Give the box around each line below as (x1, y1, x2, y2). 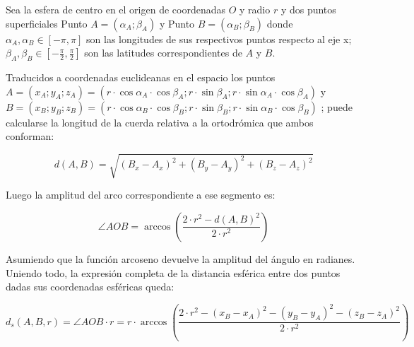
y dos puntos (280, 2, 336, 16)
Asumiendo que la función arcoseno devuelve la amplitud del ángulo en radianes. (6, 251, 355, 266)
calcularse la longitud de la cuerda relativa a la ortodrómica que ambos (6, 114, 314, 129)
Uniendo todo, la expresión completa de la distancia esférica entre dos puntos (6, 265, 341, 280)
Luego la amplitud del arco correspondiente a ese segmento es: (6, 187, 276, 202)
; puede (321, 99, 353, 114)
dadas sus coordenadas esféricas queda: (6, 279, 175, 294)
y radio (239, 2, 271, 16)
